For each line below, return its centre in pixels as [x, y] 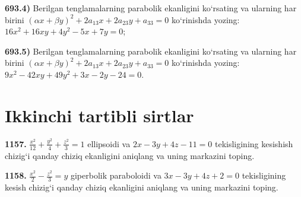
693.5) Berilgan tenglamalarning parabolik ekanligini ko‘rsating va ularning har [151, 51]
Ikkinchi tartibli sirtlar [99, 115]
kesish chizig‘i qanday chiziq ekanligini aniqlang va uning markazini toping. [142, 187]
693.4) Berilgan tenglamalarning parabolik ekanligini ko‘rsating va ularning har [151, 8]
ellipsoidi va [109, 143]
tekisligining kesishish [254, 143]
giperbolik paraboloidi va [116, 175]
